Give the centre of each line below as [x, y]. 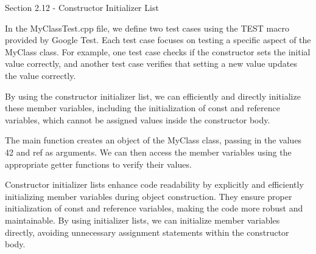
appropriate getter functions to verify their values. [98, 164]
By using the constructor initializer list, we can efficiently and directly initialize [153, 96]
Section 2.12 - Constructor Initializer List [82, 7]
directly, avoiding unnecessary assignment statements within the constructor [147, 232]
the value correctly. [40, 75]
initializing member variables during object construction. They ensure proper [149, 196]
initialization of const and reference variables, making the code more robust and [154, 208]
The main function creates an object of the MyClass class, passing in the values [153, 140]
